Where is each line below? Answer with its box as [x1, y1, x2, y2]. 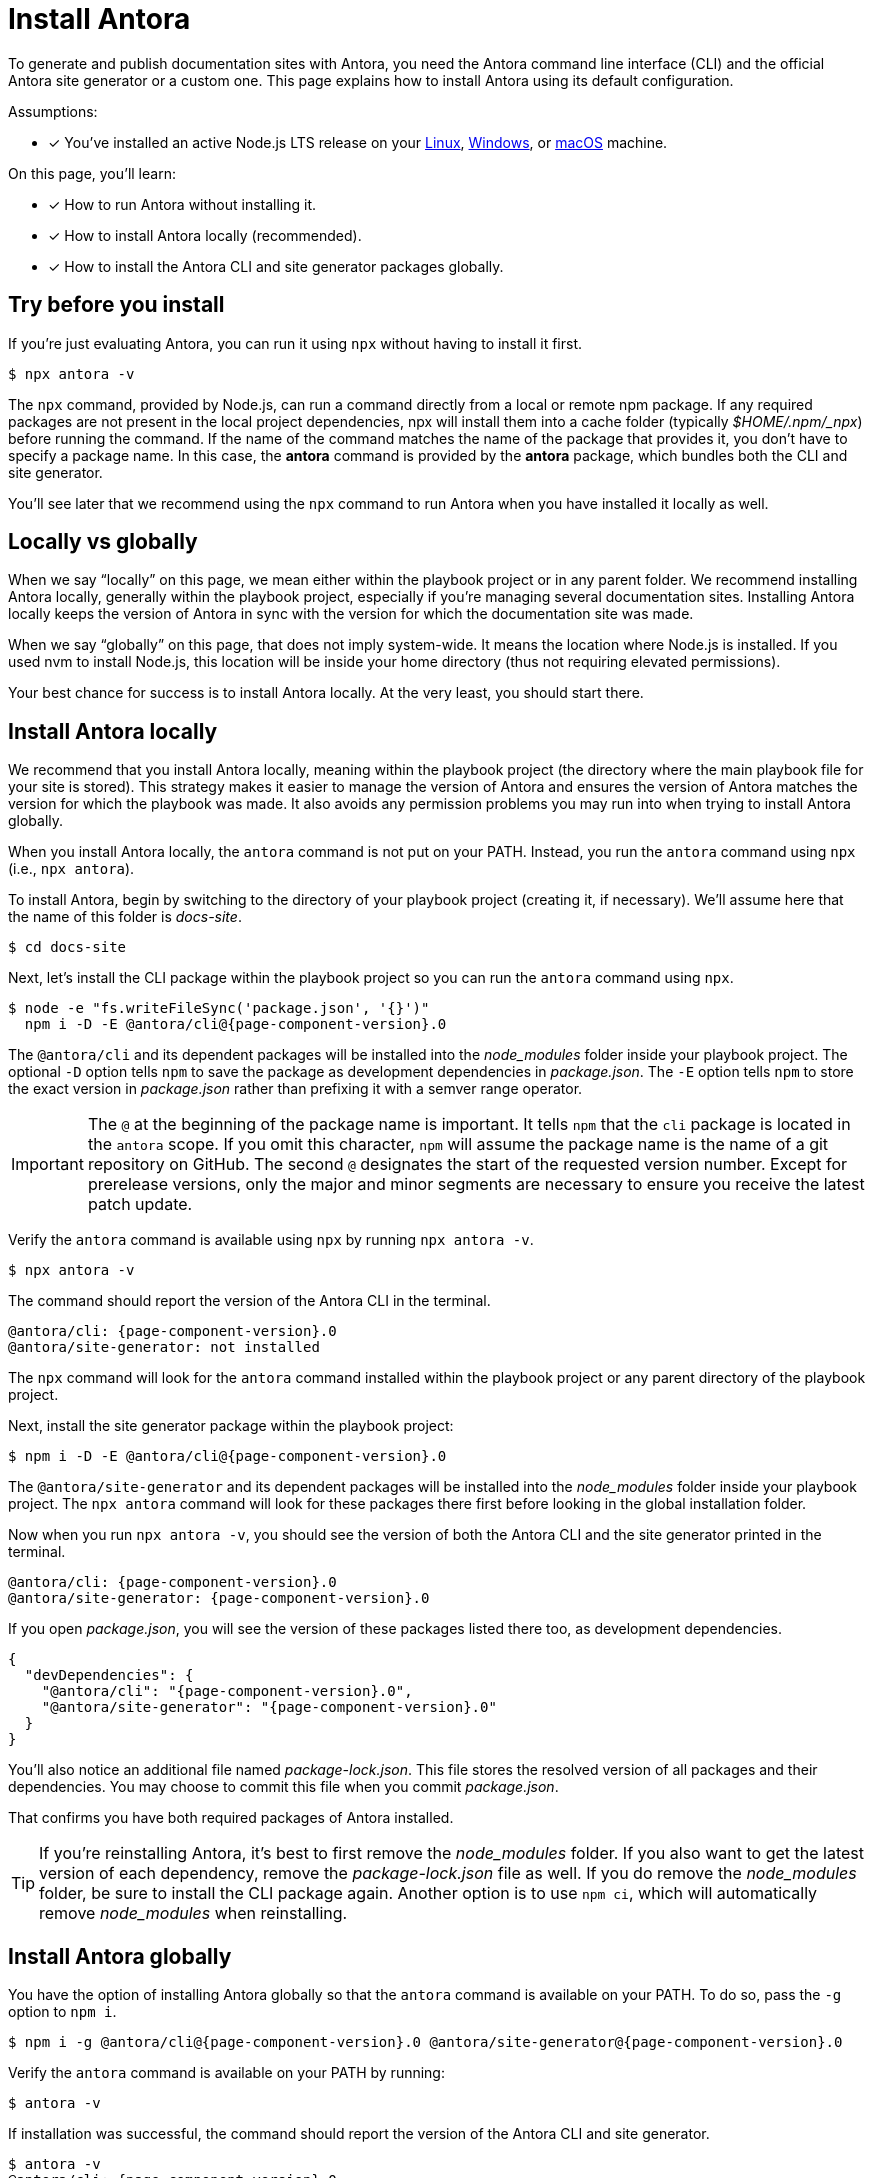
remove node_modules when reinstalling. [39, 1903, 348, 1924]
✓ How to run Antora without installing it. [48, 195, 317, 213]
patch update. [87, 1194, 193, 1215]
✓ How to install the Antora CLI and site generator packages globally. [48, 257, 504, 275]
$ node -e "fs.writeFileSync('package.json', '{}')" [8, 1000, 430, 1017]
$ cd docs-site [8, 939, 127, 956]
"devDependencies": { [24, 1667, 194, 1684]
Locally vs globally [8, 529, 198, 555]
